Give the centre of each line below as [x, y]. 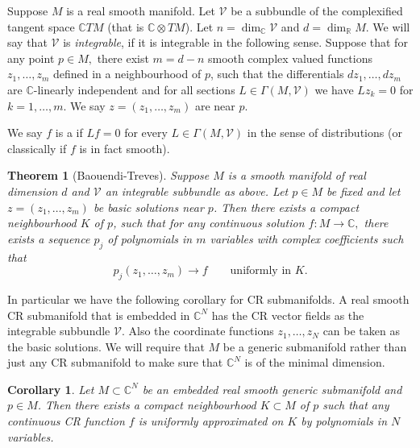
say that [27, 42]
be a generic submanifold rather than [315, 346]
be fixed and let [364, 191]
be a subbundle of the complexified [317, 10]
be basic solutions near [148, 207]
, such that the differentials [277, 74]
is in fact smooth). [125, 148]
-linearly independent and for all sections [134, 89]
